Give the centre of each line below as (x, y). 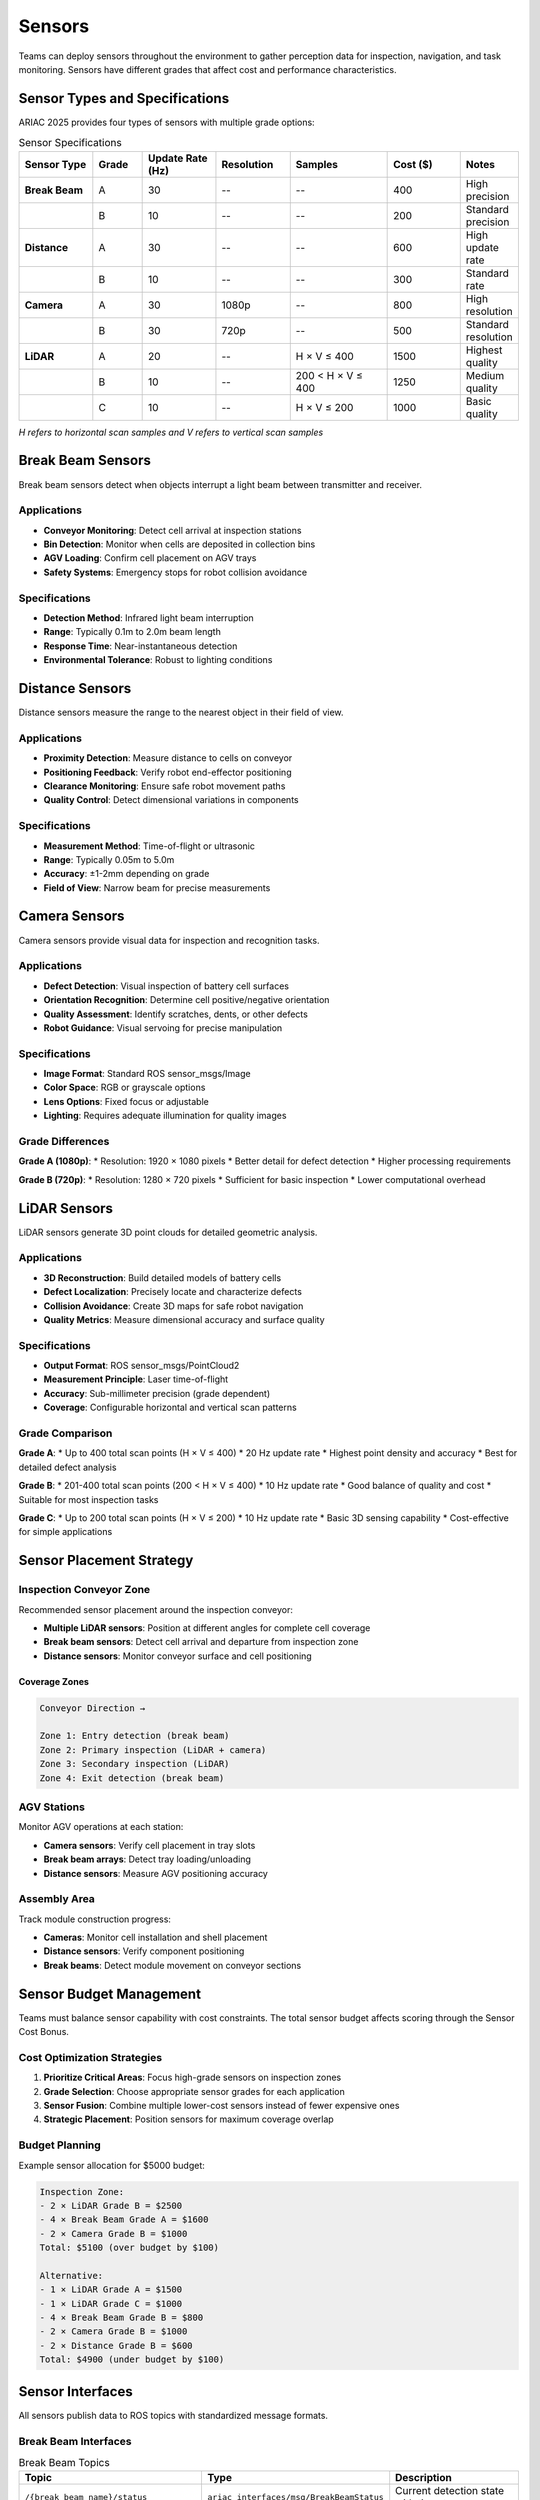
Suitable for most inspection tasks (88, 1499)
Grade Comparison (65, 1433)
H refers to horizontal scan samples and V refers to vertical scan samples (171, 432)
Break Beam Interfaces (75, 2441)
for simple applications (65, 1532)
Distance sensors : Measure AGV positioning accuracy (156, 1873)
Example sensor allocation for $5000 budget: (111, 2165)
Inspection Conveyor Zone (84, 1590)
